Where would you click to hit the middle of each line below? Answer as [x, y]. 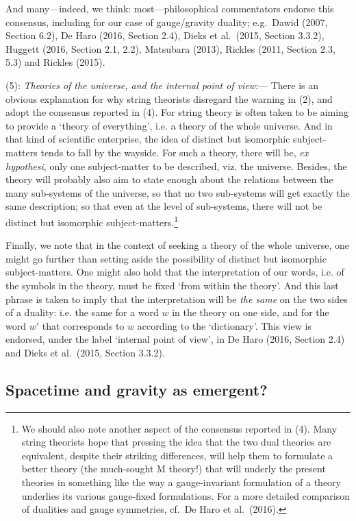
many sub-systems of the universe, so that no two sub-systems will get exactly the [178, 192]
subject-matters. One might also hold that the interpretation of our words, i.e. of [175, 272]
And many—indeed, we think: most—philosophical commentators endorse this [170, 8]
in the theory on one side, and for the [251, 312]
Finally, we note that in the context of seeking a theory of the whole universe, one [178, 245]
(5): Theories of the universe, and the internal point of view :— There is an [162, 85]
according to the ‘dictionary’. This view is [224, 325]
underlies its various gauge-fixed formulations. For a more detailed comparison [186, 495]
